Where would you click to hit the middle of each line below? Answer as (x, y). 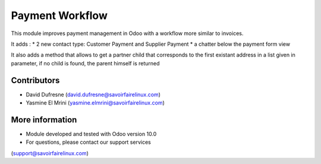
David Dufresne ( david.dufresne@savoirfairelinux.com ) (93, 94)
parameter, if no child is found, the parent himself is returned (85, 63)
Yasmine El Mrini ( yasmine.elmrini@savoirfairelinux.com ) (95, 103)
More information (44, 120)
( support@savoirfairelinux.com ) (50, 153)
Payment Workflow (59, 15)
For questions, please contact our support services (88, 142)
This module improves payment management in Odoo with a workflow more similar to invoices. (127, 33)
